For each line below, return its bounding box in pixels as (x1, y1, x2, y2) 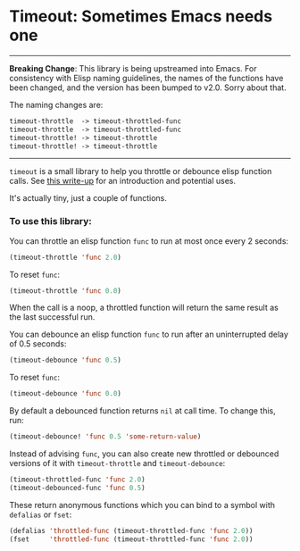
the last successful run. (9, 312, 96, 322)
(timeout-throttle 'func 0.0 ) (9, 286, 122, 296)
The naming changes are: (9, 99, 104, 110)
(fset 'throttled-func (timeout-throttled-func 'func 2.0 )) (9, 534, 254, 544)
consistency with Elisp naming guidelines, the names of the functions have (9, 72, 284, 83)
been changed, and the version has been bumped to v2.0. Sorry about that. (9, 82, 287, 93)
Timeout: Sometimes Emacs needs (9, 6, 273, 27)
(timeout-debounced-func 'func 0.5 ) (9, 483, 146, 492)
